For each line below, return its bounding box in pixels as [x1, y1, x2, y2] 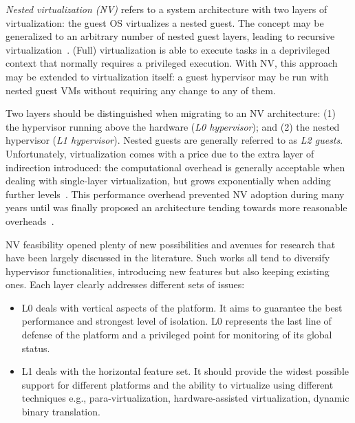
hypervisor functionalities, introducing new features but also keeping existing [6, 263, 330, 278]
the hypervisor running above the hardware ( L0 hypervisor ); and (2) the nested [6, 119, 340, 133]
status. [21, 340, 50, 355]
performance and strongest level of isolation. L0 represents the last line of [21, 314, 332, 328]
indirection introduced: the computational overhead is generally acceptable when [6, 160, 345, 174]
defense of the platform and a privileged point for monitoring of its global [21, 327, 332, 342]
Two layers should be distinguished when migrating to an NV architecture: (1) [6, 106, 336, 120]
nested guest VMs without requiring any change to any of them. [6, 83, 276, 97]
